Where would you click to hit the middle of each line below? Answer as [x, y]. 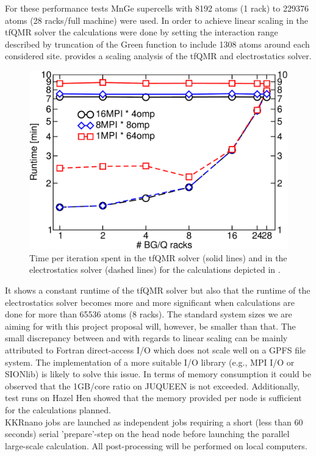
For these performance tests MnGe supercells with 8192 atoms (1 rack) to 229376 [157, 8]
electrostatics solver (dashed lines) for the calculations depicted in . [155, 270]
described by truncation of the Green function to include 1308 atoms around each [157, 44]
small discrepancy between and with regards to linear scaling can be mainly [146, 338]
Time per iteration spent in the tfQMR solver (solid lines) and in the [158, 257]
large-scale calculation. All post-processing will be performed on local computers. [156, 445]
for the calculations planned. [58, 410]
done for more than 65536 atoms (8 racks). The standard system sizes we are [149, 314]
